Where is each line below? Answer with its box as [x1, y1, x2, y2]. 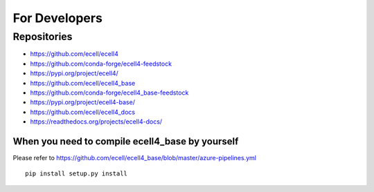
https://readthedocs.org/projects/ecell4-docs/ [30, 117, 163, 126]
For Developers [12, 10, 103, 26]
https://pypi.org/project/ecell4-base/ [30, 98, 135, 106]
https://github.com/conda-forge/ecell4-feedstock [30, 59, 172, 68]
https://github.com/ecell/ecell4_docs [30, 108, 135, 116]
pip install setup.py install [25, 170, 128, 177]
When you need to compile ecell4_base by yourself [12, 135, 239, 147]
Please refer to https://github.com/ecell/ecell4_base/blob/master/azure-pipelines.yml [12, 154, 256, 162]
